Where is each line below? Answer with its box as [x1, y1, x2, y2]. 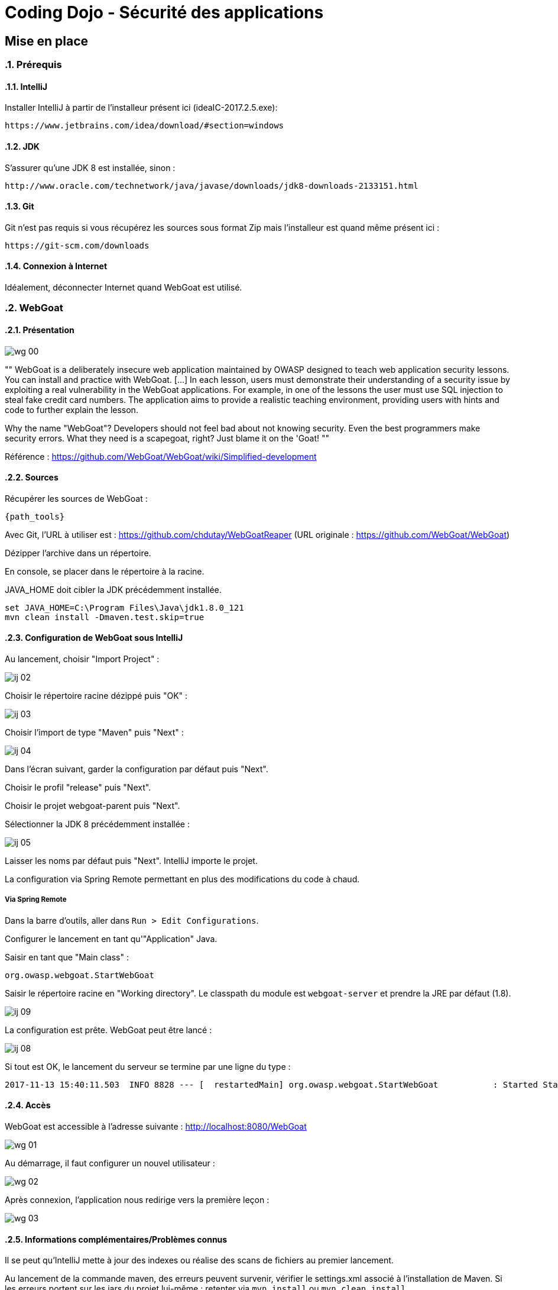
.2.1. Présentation [5, 325, 74, 336]
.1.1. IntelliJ [5, 81, 47, 92]
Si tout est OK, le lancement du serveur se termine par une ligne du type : [5, 1061, 291, 1072]
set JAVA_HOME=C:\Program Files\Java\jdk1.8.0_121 [5, 602, 244, 612]
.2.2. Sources [5, 472, 59, 483]
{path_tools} [5, 511, 65, 521]
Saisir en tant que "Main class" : [5, 952, 129, 962]
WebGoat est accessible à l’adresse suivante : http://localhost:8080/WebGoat [5, 1121, 307, 1132]
